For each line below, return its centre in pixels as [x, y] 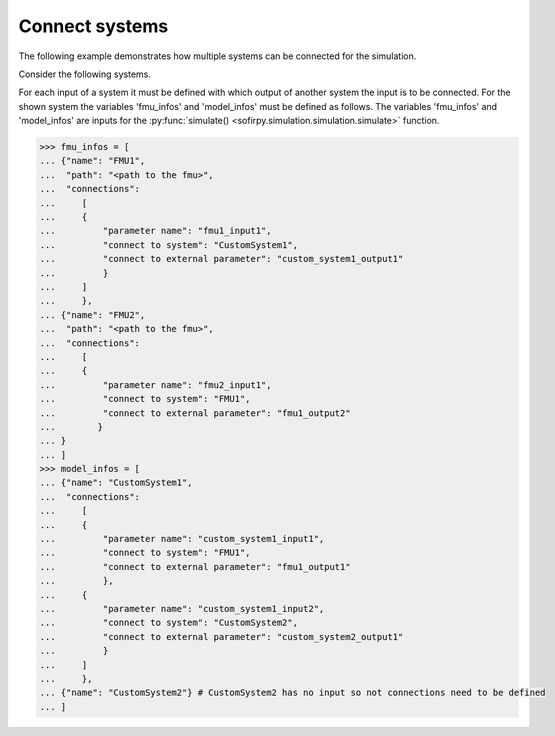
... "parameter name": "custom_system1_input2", [182, 608]
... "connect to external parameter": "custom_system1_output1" [221, 259]
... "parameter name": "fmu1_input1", [155, 231]
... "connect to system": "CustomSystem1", [169, 244]
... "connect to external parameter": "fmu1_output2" [195, 413]
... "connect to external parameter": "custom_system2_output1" [221, 636]
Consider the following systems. [85, 74]
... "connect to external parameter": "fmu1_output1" [195, 566]
